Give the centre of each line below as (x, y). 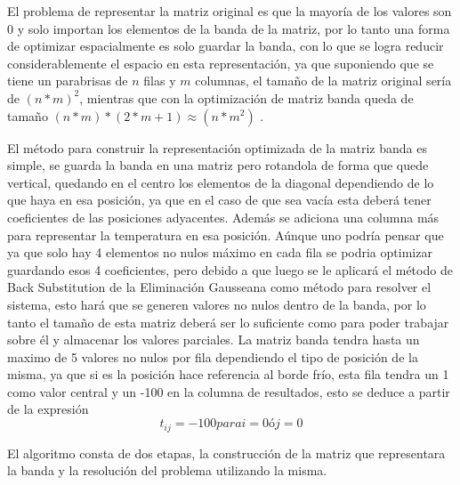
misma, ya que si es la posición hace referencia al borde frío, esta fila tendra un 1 (228, 374)
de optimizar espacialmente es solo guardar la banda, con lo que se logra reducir (226, 46)
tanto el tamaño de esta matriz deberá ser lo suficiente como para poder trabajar (228, 322)
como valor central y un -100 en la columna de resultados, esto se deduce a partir (229, 391)
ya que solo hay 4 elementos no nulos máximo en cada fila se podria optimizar (220, 252)
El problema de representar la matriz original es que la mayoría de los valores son (230, 11)
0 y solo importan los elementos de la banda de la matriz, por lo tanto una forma (229, 28)
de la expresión (48, 409)
